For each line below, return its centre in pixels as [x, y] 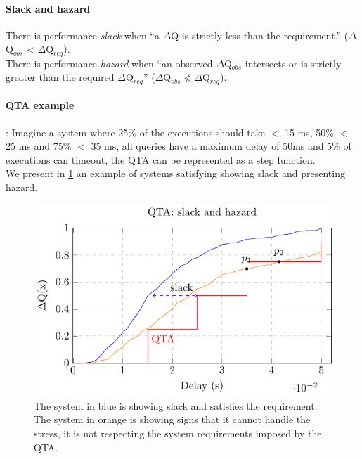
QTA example [40, 105]
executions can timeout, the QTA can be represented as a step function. [161, 159]
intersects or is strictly [293, 63]
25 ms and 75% [39, 146]
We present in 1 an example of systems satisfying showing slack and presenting [175, 173]
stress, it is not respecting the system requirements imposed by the [178, 433]
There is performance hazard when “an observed [109, 63]
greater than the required [60, 77]
